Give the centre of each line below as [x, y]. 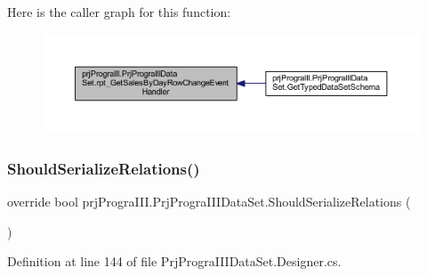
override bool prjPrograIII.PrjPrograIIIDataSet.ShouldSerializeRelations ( [209, 201]
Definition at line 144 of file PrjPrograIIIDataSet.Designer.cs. [174, 261]
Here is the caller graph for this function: [119, 12]
